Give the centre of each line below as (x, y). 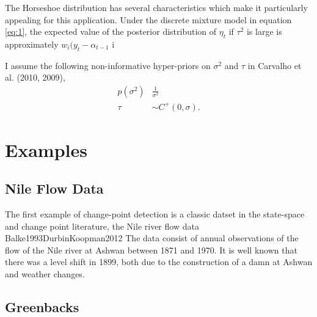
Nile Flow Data (54, 188)
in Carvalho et (275, 65)
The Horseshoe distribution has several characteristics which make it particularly (156, 7)
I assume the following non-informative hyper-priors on (108, 65)
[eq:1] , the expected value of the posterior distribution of (111, 31)
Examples (46, 149)
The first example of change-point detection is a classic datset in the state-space (155, 214)
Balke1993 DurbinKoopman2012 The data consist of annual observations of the (152, 238)
